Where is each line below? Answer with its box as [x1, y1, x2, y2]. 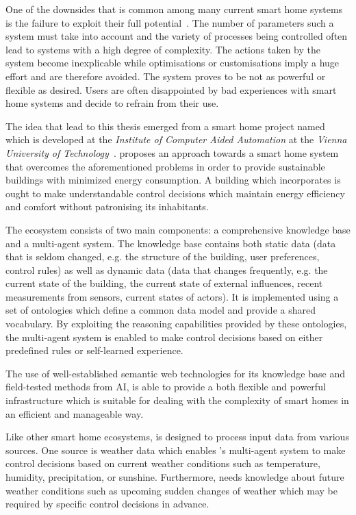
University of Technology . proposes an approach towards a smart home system [5, 145, 339, 160]
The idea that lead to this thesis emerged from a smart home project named [5, 118, 325, 133]
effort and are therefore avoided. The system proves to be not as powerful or [5, 68, 326, 83]
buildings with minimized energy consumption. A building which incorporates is [5, 173, 341, 187]
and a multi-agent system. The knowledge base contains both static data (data [5, 236, 336, 250]
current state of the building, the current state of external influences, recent [5, 276, 323, 290]
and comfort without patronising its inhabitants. [5, 199, 209, 214]
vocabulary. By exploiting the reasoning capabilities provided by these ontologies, [5, 316, 347, 331]
